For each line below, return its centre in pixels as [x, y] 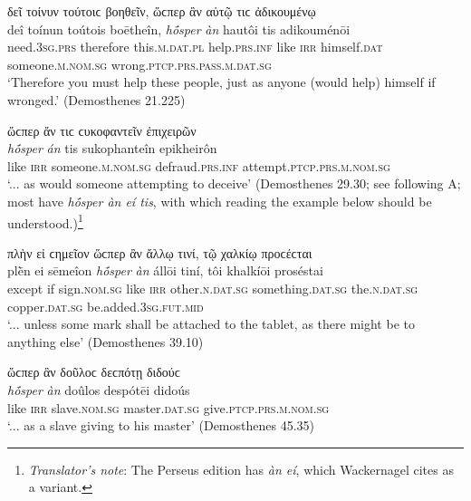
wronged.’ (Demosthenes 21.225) [96, 99]
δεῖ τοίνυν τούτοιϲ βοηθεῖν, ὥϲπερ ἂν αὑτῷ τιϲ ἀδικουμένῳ [162, 11]
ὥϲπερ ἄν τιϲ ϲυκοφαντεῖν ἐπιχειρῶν [102, 130]
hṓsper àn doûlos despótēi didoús [99, 389]
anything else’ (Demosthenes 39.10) [106, 341]
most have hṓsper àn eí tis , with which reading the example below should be [220, 201]
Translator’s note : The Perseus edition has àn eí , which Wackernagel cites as [241, 469]
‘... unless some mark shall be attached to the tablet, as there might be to [211, 324]
